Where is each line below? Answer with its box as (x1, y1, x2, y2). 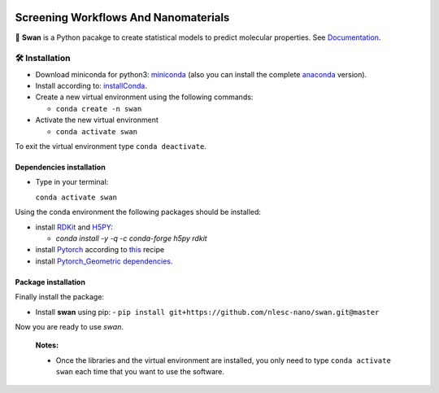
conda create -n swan (55, 104, 142, 113)
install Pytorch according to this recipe (35, 245, 165, 255)
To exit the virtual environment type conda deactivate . (15, 142, 207, 151)
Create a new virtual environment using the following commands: (35, 92, 254, 102)
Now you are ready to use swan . (15, 321, 124, 331)
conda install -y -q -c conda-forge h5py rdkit (55, 233, 207, 243)
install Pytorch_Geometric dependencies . (35, 256, 173, 266)
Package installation (15, 277, 85, 286)
